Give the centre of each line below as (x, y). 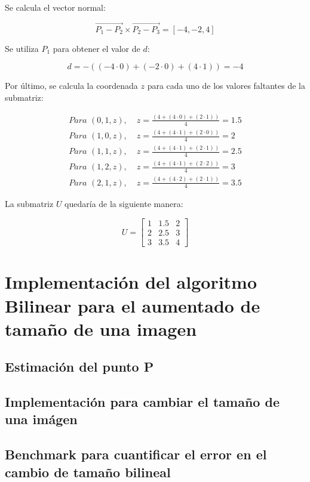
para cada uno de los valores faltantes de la (226, 86)
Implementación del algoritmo (131, 282)
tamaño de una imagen (101, 328)
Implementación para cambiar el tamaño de (142, 402)
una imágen (41, 419)
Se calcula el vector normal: (55, 7)
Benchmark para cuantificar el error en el (136, 454)
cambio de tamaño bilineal (88, 472)
